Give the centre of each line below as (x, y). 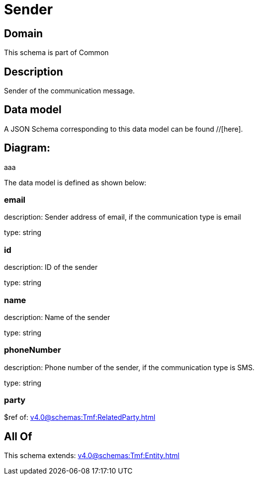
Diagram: (27, 148)
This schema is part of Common (56, 53)
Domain (24, 33)
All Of (18, 436)
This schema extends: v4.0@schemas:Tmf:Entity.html (92, 456)
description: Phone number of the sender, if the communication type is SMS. (129, 367)
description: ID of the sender (51, 267)
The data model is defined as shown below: (75, 182)
